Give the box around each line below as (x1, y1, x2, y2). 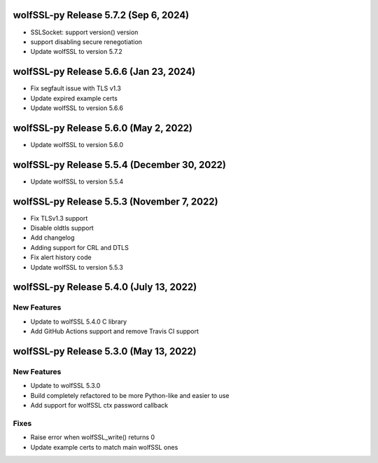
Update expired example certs (30, 94, 118, 102)
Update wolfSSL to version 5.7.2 (30, 48, 122, 56)
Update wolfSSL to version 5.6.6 (30, 104, 124, 112)
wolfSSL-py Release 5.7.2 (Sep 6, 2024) (13, 9, 189, 21)
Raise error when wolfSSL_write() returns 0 (30, 433, 155, 441)
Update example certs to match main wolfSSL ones (30, 443, 178, 451)
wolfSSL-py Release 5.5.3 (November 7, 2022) (13, 195, 218, 207)
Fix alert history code (30, 253, 92, 262)
